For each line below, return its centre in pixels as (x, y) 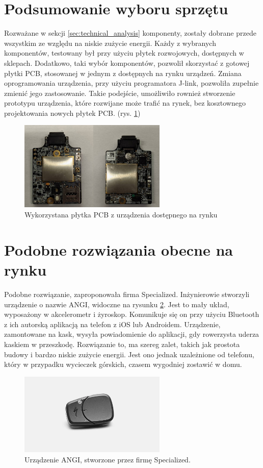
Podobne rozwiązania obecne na (119, 249)
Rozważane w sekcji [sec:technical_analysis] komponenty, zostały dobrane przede (130, 33)
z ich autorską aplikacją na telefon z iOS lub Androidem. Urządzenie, (112, 324)
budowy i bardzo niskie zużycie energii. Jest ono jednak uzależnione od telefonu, (129, 354)
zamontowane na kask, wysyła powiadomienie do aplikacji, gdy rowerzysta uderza (132, 334)
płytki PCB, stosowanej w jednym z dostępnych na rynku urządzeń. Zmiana (123, 73)
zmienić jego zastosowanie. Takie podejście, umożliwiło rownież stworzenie (120, 93)
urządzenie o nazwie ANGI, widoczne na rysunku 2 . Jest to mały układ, (117, 304)
